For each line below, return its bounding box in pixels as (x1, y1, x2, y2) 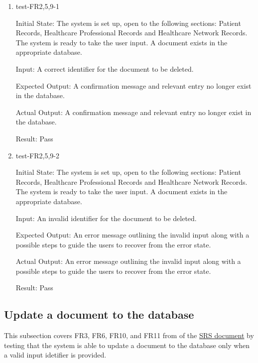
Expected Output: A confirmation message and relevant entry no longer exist (15, 80, 252, 91)
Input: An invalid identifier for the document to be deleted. (15, 213, 197, 223)
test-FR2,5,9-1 (15, 1, 59, 11)
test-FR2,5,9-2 (15, 150, 59, 160)
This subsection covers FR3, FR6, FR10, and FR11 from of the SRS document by (4, 330, 254, 341)
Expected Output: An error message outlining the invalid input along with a (15, 230, 250, 240)
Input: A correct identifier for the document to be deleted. (15, 63, 194, 74)
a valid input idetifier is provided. (4, 350, 107, 360)
